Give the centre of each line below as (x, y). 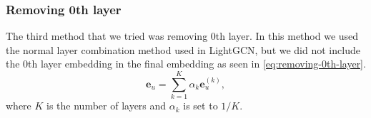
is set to (201, 106)
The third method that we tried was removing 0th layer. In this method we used (182, 36)
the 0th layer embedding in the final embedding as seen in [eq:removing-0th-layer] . (186, 64)
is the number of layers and (107, 106)
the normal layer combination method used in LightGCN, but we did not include (183, 49)
